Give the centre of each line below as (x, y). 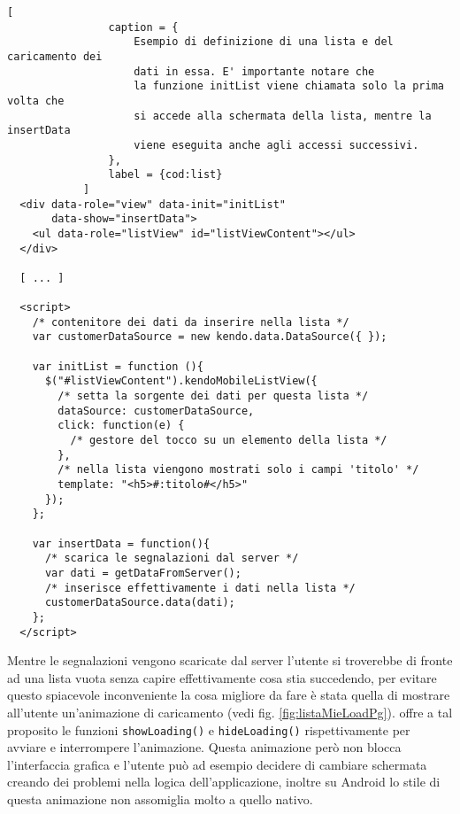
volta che (36, 101)
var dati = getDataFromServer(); (143, 573)
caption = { (143, 27)
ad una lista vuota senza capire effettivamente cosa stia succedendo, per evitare (222, 677)
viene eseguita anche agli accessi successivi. (276, 145)
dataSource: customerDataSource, (156, 411)
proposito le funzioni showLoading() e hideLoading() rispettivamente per (209, 729)
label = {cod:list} (165, 175)
